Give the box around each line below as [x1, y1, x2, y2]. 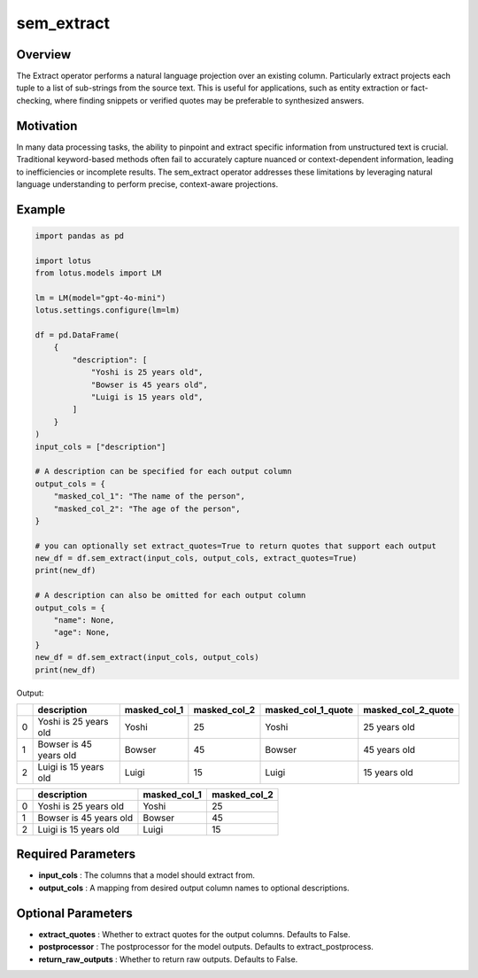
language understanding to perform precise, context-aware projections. [16, 178, 279, 190]
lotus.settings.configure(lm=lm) [35, 306, 181, 315]
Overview [16, 47, 72, 62]
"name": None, [53, 616, 115, 625]
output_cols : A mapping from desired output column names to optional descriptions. [38, 882, 350, 893]
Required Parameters [16, 847, 136, 862]
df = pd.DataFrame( [35, 330, 119, 340]
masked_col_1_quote [265, 703, 354, 716]
